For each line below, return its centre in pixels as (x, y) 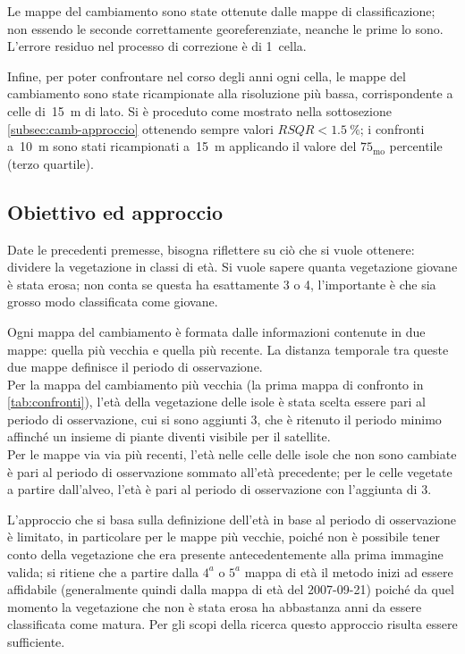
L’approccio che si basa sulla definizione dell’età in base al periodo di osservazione (232, 519)
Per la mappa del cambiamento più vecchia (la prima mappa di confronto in (216, 384)
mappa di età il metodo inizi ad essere (349, 571)
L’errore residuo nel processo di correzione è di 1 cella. (157, 46)
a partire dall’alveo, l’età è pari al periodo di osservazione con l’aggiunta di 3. (220, 489)
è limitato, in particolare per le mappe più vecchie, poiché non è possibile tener (224, 537)
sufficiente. (36, 642)
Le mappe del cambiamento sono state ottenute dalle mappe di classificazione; (221, 11)
